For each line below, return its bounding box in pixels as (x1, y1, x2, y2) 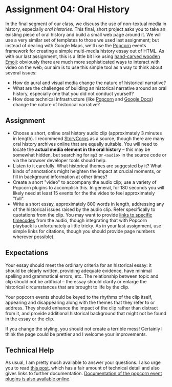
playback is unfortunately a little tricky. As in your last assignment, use (12, 222, 162, 229)
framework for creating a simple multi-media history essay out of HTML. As (5, 48, 165, 54)
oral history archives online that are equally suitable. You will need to (12, 141, 158, 147)
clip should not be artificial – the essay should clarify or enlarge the (5, 278, 147, 284)
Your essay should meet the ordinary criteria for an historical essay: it (5, 262, 152, 268)
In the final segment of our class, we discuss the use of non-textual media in (5, 21, 167, 27)
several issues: (5, 69, 37, 75)
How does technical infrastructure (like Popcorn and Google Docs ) (12, 96, 154, 102)
